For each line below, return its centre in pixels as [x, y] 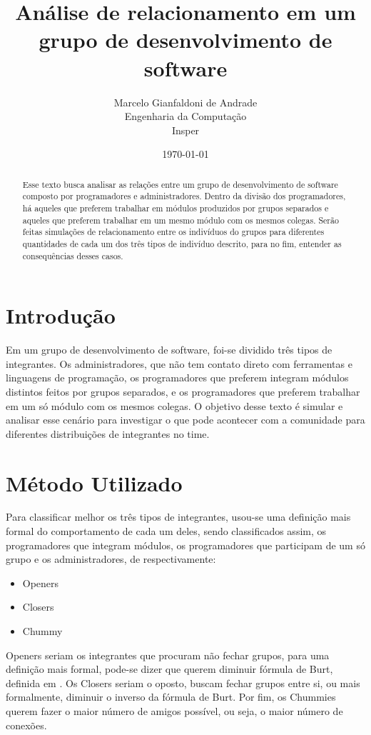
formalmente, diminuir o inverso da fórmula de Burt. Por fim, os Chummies [171, 697]
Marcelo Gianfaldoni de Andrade [185, 102]
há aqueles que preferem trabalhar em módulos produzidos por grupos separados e [176, 207]
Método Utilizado [94, 482]
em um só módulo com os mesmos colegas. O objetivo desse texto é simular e [174, 405]
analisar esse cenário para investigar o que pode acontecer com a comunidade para [185, 420]
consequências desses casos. [73, 255]
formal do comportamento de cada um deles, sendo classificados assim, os [166, 531]
